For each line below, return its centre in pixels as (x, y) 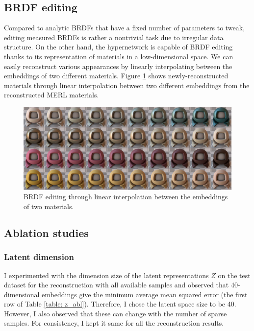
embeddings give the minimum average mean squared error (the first (145, 294)
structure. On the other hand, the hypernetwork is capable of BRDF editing (118, 47)
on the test (234, 275)
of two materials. (49, 206)
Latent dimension (39, 257)
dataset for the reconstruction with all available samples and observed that (116, 285)
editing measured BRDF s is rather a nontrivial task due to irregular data (114, 37)
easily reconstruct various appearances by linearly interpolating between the (118, 66)
